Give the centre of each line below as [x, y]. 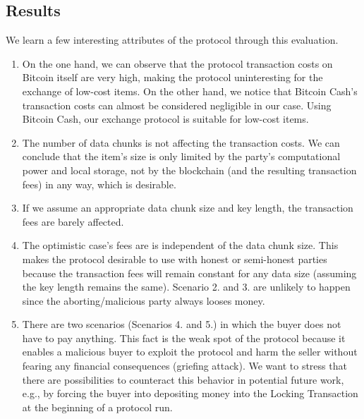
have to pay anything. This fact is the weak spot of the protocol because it [184, 338]
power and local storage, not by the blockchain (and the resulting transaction [189, 170]
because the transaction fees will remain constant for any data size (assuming [189, 273]
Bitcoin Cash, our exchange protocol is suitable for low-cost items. [165, 119]
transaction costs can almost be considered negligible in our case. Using [177, 105]
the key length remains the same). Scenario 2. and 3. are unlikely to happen [186, 287]
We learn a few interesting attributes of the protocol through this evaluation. [172, 40]
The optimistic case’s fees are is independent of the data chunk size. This [180, 245]
